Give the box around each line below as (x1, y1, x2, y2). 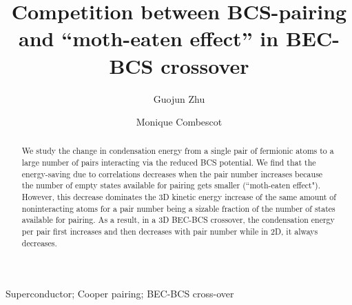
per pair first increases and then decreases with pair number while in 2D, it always (21, 226, 318, 237)
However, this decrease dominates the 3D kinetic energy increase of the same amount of (21, 191, 336, 203)
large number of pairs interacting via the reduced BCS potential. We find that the (21, 157, 316, 168)
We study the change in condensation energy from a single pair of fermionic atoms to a (21, 145, 334, 157)
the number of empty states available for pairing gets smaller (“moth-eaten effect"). (21, 179, 320, 191)
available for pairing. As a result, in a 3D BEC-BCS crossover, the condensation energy (21, 214, 335, 226)
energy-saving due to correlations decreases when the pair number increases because (21, 168, 323, 179)
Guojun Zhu (153, 91, 205, 106)
